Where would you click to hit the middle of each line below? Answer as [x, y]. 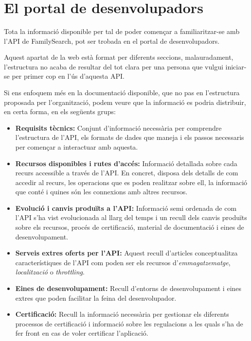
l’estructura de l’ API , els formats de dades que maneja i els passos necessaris [130, 137]
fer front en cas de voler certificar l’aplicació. [82, 333]
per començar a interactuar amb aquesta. [77, 146]
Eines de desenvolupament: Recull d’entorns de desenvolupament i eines [128, 288]
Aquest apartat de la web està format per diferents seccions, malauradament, [119, 57]
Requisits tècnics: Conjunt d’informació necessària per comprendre [118, 128]
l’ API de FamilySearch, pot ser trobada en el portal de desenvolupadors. [112, 41]
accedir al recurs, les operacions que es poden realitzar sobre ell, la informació [131, 182]
